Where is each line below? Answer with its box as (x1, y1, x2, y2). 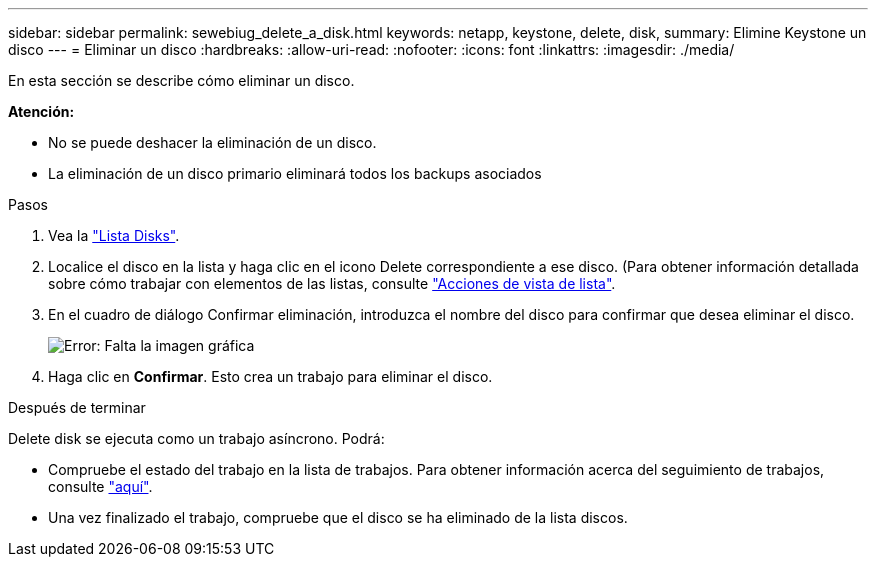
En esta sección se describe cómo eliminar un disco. (8, 72, 355, 89)
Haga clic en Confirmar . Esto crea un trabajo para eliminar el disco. (48, 368, 493, 385)
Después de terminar (8, 399, 146, 416)
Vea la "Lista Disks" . (48, 227, 180, 244)
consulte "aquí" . (48, 478, 153, 495)
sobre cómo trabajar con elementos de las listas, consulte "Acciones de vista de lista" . (48, 275, 616, 292)
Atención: (8, 103, 75, 120)
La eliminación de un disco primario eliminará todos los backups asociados (48, 165, 542, 182)
